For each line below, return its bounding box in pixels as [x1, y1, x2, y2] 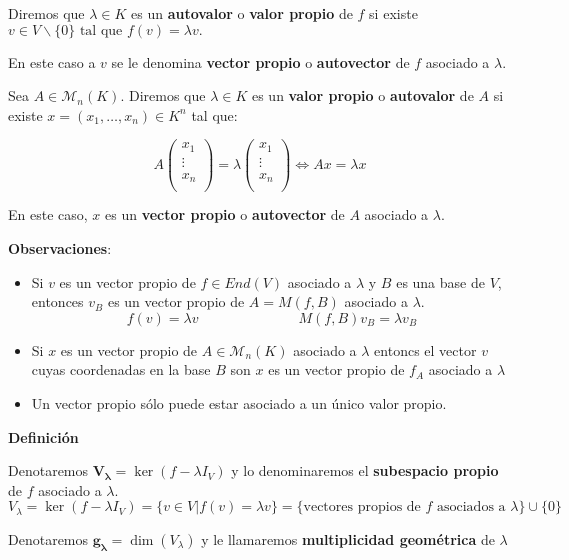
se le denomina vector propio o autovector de [111, 51, 410, 72]
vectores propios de [303, 500, 421, 515]
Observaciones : [8, 238, 112, 259]
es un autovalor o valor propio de [131, 3, 353, 23]
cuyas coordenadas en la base [31, 359, 211, 380]
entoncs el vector [374, 339, 477, 360]
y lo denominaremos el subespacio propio [231, 460, 499, 481]
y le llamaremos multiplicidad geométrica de [201, 528, 495, 549]
